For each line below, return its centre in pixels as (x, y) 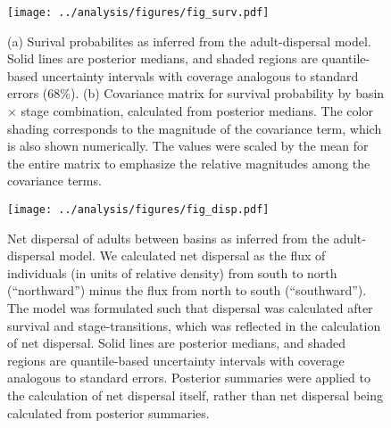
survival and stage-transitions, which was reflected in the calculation (194, 325)
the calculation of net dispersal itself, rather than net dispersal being (195, 395)
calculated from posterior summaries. (108, 412)
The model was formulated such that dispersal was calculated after (190, 308)
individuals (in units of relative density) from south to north (172, 272)
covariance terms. (54, 181)
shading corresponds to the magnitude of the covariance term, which (195, 128)
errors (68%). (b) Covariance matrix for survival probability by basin (196, 93)
